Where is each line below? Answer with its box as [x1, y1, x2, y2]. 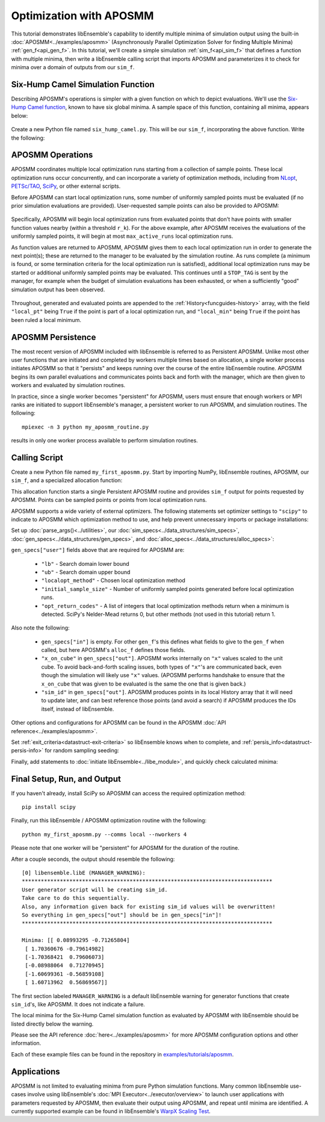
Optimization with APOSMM [11, 9, 154, 22]
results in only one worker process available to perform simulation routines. [11, 437, 198, 444]
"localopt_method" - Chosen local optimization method [41, 577, 186, 584]
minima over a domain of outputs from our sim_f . [11, 64, 135, 71]
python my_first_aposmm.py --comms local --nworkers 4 [22, 831, 187, 838]
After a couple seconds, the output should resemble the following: [11, 855, 175, 863]
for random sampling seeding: [45, 747, 120, 754]
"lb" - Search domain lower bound [41, 560, 129, 567]
